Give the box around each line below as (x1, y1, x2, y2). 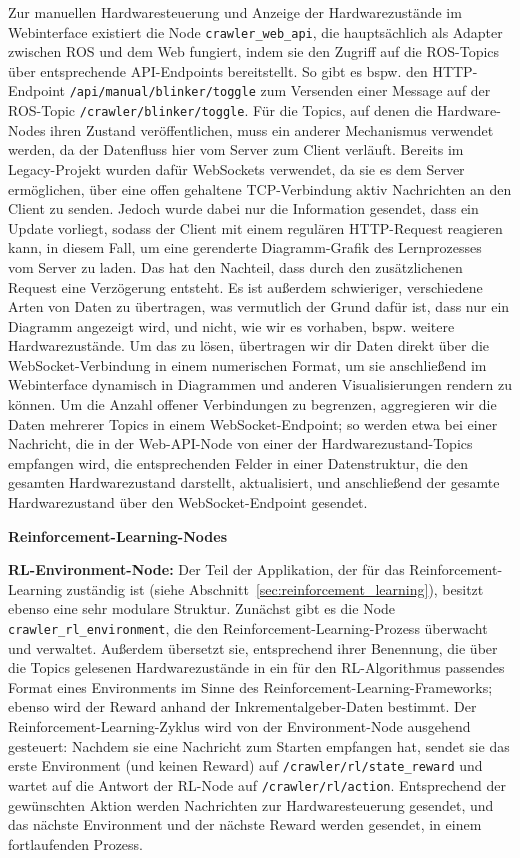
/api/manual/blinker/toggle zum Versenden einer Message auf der (69, 80, 491, 101)
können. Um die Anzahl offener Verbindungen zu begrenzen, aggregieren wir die (8, 394, 497, 415)
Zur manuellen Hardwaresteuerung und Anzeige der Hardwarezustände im (8, 2, 462, 22)
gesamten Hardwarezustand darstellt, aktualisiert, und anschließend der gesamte (8, 472, 500, 493)
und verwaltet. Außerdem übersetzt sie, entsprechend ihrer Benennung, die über (8, 637, 498, 658)
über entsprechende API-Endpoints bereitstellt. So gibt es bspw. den (8, 60, 428, 81)
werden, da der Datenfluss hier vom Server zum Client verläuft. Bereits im (8, 139, 464, 160)
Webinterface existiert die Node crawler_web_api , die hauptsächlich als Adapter (8, 21, 503, 42)
